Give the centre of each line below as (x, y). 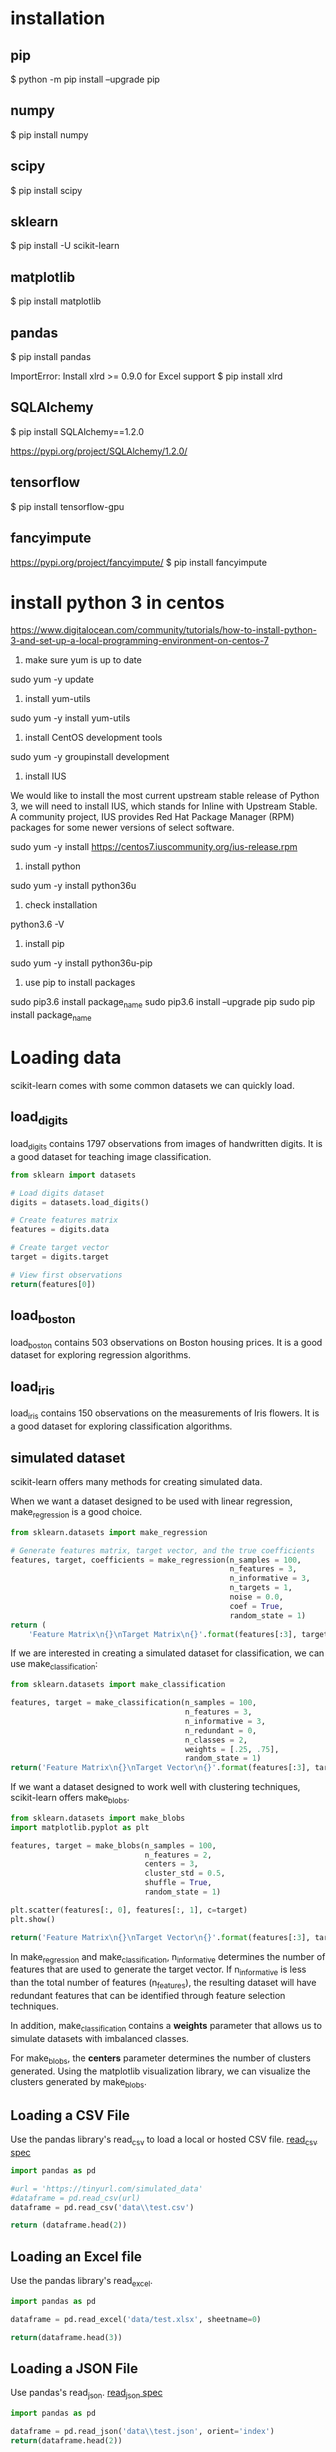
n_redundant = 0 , (220, 1730)
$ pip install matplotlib (56, 301)
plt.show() (33, 1919)
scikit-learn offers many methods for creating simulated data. (136, 1482)
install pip (44, 944)
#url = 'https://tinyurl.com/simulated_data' (106, 2188)
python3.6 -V (37, 924)
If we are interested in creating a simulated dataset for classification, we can (167, 1653)
